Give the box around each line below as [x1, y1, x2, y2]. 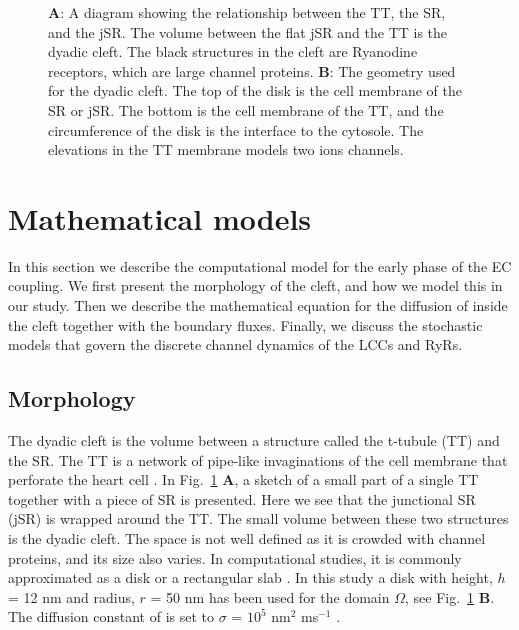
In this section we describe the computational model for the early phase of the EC [8, 255, 512, 276]
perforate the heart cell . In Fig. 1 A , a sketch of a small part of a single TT [8, 469, 479, 490]
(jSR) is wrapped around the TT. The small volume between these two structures [8, 508, 509, 529]
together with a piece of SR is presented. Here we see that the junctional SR [8, 488, 476, 509]
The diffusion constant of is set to [8, 606, 215, 627]
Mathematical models [8, 197, 312, 238]
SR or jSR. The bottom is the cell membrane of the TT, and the [48, 99, 444, 120]
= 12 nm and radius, [8, 586, 135, 607]
